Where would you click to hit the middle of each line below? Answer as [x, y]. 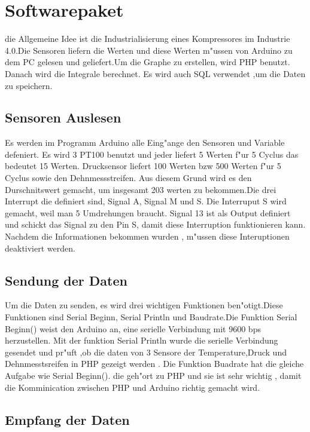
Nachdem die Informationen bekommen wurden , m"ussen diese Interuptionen [147, 236]
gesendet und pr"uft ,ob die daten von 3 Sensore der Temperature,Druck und [146, 352]
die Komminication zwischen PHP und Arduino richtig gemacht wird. [133, 387]
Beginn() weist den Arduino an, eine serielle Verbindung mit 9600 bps [133, 328]
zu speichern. [29, 85]
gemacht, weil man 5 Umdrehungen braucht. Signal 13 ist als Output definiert [148, 212]
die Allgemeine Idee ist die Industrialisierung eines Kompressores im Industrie [148, 39]
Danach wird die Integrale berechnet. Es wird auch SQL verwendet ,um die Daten [155, 73]
